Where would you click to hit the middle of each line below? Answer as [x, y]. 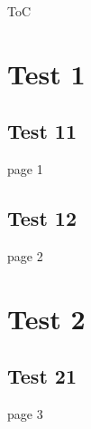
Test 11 [42, 131]
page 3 [25, 414]
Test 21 [42, 376]
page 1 [25, 169]
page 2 [25, 255]
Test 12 [42, 218]
